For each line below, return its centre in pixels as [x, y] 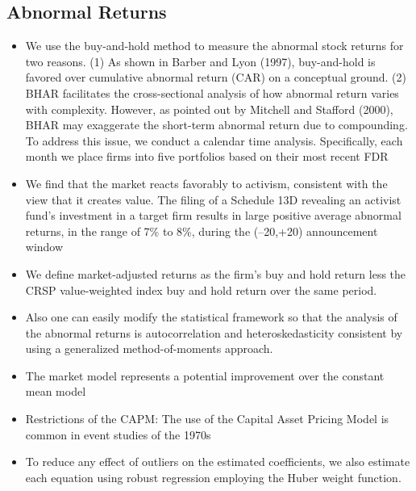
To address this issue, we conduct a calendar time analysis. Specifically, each [214, 140]
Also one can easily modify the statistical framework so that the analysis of [211, 317]
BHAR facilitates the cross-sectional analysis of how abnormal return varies [212, 92]
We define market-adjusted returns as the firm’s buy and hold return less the [216, 273]
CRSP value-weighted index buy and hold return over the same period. [201, 290]
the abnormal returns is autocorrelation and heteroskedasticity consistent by [214, 332]
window [44, 247]
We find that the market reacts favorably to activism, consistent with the [206, 183]
